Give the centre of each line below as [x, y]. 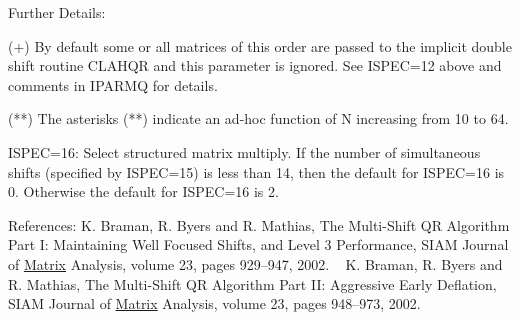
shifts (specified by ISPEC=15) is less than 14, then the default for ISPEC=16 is [256, 171]
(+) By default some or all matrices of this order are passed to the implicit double [260, 45]
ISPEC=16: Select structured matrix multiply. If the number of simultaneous [244, 151]
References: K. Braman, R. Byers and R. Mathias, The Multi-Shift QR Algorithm [259, 224]
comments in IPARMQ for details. [113, 84]
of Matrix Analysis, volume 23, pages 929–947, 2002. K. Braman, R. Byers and [255, 263]
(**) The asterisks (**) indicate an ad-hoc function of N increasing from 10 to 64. [258, 118]
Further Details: [57, 12]
